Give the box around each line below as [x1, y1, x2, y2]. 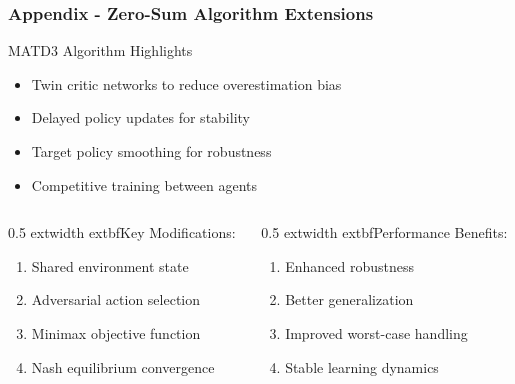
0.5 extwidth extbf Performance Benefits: [261, 222, 508, 243]
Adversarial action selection [31, 289, 201, 310]
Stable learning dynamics [285, 356, 439, 377]
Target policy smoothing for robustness [31, 141, 272, 161]
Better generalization [285, 289, 414, 310]
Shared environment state [31, 255, 189, 276]
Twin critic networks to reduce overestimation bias [31, 73, 342, 94]
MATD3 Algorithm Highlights [8, 40, 193, 61]
